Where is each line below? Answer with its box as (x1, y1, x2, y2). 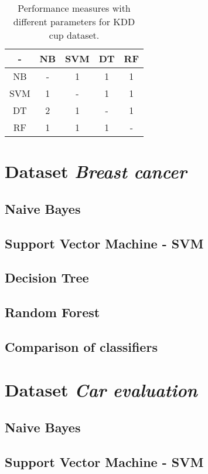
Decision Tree (5, 268, 89, 287)
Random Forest (5, 303, 100, 321)
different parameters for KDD (13, 15, 135, 28)
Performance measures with (18, 1, 131, 15)
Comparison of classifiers (5, 337, 158, 355)
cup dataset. (49, 28, 100, 42)
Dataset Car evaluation (5, 378, 197, 402)
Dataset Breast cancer (5, 159, 187, 184)
